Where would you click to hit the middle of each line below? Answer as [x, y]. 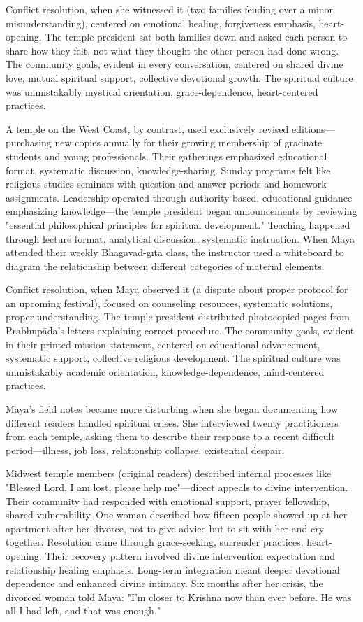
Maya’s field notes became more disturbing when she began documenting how [172, 409]
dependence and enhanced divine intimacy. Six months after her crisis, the [164, 583]
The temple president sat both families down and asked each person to [196, 37]
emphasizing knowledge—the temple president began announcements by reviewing [181, 211]
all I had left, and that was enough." [83, 610]
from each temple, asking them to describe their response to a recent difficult [170, 436]
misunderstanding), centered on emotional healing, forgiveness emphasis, [161, 23]
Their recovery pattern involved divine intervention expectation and [190, 555]
